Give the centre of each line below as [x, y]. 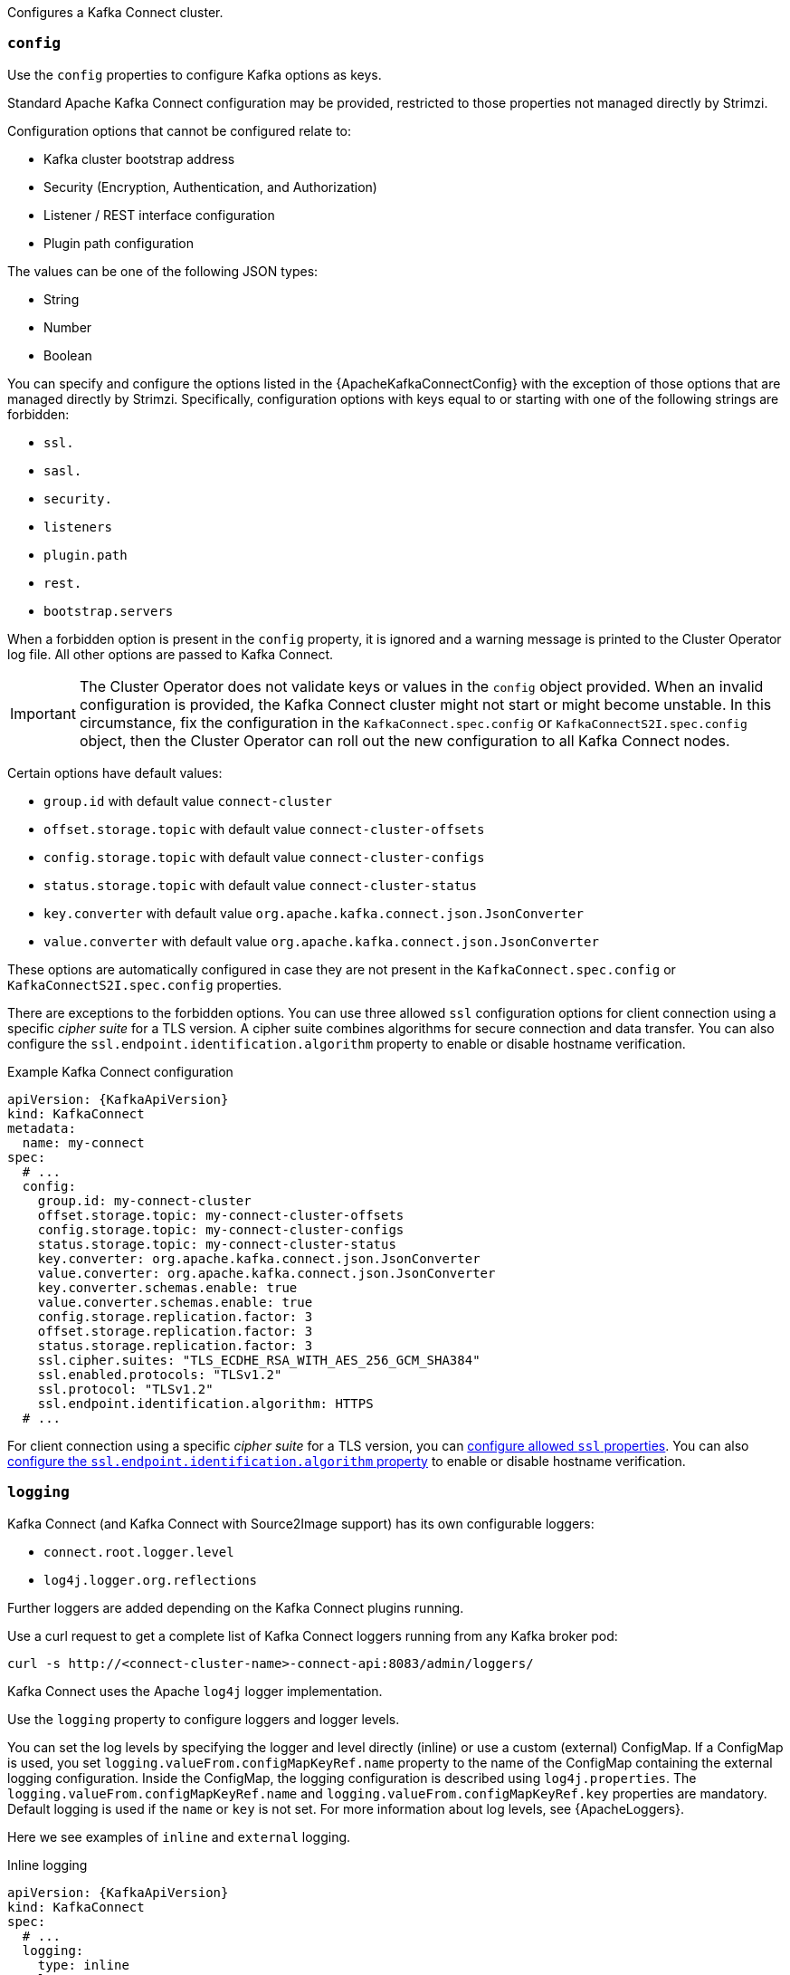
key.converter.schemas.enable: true [167, 1287]
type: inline [83, 1965]
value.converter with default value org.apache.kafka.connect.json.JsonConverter [321, 941]
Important [43, 713]
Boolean [68, 355]
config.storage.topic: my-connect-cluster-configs [221, 1229]
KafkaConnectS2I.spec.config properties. [145, 984]
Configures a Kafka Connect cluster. [115, 12]
